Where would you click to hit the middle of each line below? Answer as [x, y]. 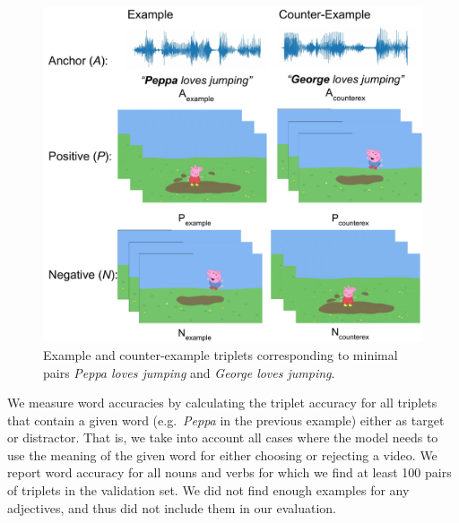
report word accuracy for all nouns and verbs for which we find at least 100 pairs [229, 472]
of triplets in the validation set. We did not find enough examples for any [208, 490]
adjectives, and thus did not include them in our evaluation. [172, 507]
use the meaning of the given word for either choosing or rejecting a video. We [222, 454]
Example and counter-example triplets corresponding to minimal [221, 354]
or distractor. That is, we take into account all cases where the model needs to [223, 437]
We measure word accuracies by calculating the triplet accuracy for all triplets [222, 403]
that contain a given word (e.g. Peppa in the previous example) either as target [226, 420]
